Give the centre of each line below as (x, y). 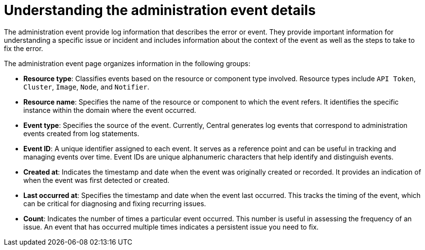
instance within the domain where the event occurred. (110, 110)
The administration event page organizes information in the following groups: (127, 63)
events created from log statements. (81, 133)
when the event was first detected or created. (97, 180)
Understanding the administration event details (160, 10)
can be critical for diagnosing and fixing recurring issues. (115, 203)
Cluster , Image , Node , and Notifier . (86, 87)
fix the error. (24, 48)
